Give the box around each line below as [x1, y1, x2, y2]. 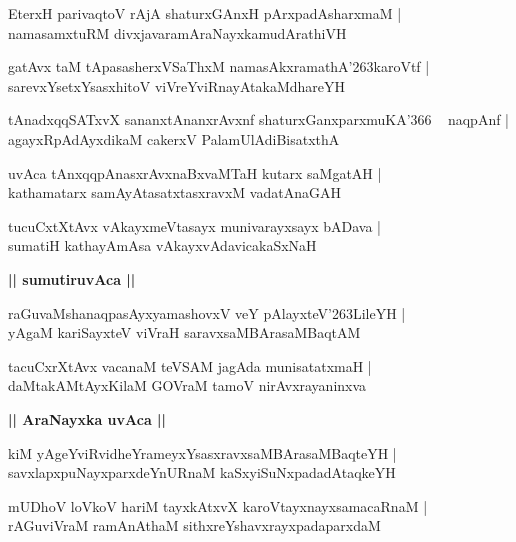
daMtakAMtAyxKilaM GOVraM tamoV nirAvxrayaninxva [8, 375, 367, 396]
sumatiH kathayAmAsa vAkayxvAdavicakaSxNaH [8, 235, 317, 256]
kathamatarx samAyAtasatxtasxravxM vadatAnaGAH [8, 182, 341, 203]
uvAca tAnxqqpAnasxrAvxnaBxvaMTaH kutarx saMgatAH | [8, 162, 382, 183]
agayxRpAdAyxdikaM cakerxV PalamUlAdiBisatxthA [8, 128, 340, 149]
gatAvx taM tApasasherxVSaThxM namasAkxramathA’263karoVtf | [8, 56, 430, 77]
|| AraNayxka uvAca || [8, 408, 167, 429]
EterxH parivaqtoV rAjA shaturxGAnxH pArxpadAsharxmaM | [8, 3, 402, 23]
